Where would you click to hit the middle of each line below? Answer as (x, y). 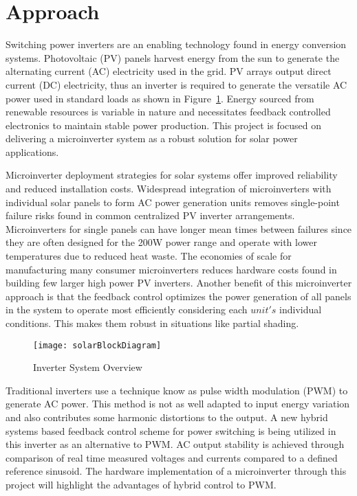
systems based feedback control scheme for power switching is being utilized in (171, 430)
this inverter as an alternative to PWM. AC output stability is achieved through (175, 444)
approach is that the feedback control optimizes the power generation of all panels (178, 296)
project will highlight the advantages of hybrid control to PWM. (141, 484)
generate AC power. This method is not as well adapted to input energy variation (178, 404)
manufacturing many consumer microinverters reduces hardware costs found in (171, 269)
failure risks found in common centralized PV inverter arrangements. (150, 215)
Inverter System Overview (88, 367)
